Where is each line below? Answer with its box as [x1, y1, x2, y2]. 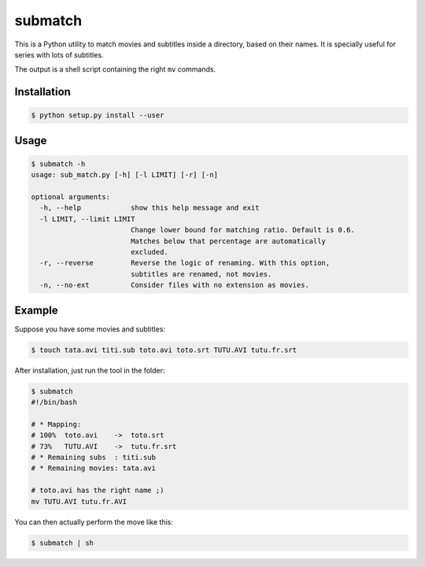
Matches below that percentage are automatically [130, 236, 327, 246]
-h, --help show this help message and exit [39, 203, 260, 213]
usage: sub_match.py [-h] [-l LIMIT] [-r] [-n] [31, 170, 218, 180]
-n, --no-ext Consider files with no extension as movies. [39, 280, 310, 290]
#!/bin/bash [31, 398, 78, 407]
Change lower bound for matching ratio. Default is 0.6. [130, 225, 356, 235]
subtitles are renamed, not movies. [130, 269, 272, 279]
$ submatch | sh [31, 538, 94, 547]
